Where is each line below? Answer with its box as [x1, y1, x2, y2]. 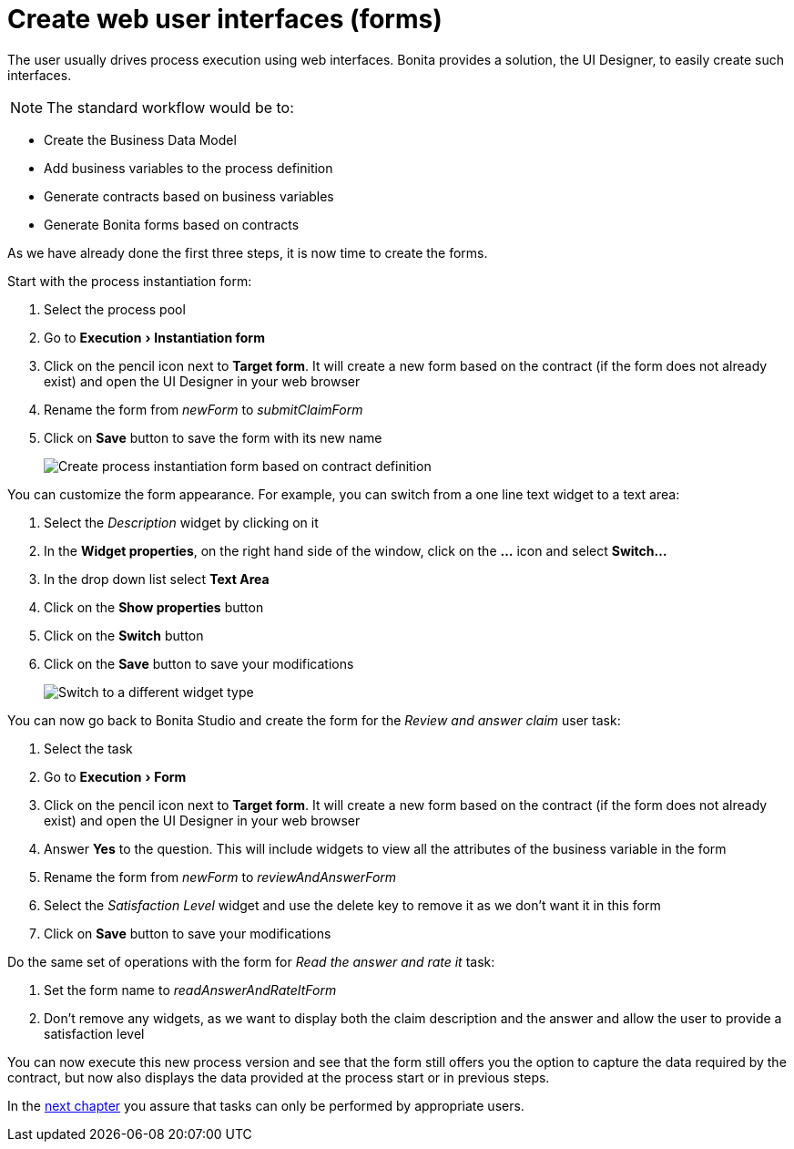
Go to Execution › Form [44, 768, 187, 785]
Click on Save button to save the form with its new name [44, 429, 382, 446]
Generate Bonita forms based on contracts [44, 216, 300, 232]
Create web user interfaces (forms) [7, 4, 443, 35]
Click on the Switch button [44, 627, 204, 643]
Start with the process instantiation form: [7, 272, 252, 289]
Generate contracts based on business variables [44, 188, 334, 204]
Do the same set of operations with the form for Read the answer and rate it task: [7, 953, 495, 969]
